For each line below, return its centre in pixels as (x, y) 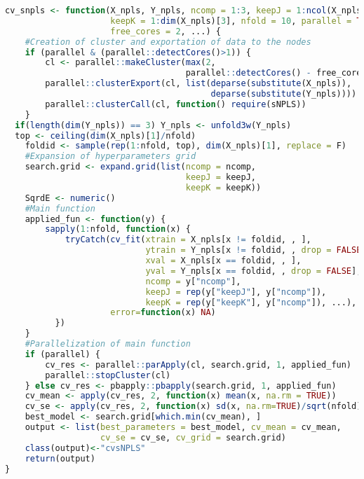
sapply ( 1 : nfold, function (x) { (118, 229)
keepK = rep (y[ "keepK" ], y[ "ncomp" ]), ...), (251, 302)
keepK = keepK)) (223, 187)
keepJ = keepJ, (221, 177)
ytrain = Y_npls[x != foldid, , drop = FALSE (254, 250)
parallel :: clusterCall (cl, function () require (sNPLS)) (176, 104)
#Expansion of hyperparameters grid (110, 157)
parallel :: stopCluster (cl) (108, 375)
